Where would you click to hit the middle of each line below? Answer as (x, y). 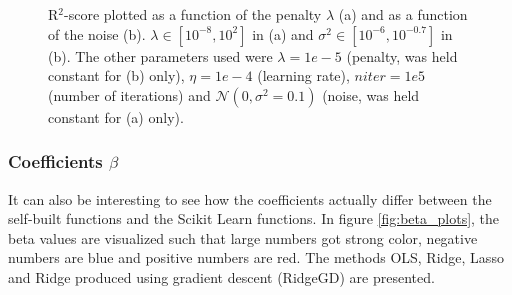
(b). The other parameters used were (160, 55)
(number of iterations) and (129, 94)
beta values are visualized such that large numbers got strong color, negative (243, 237)
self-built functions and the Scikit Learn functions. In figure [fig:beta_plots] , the (254, 218)
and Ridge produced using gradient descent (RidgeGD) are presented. (221, 276)
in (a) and (283, 33)
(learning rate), (303, 75)
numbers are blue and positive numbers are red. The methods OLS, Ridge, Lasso (256, 257)
